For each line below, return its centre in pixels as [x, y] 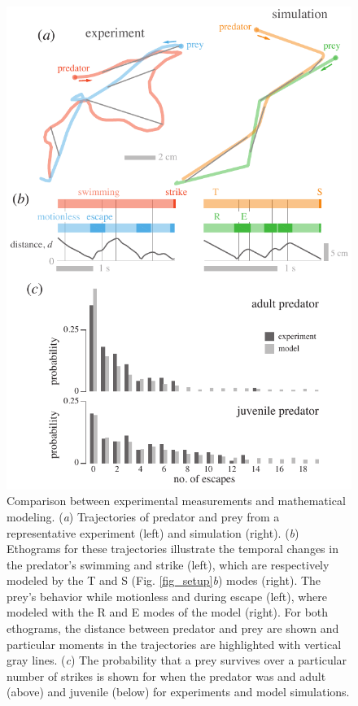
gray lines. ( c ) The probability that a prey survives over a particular [177, 660]
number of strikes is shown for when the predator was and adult [166, 675]
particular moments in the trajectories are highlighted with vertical [174, 644]
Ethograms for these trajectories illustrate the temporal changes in [172, 549]
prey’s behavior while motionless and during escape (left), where [167, 596]
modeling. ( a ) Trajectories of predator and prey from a [143, 516]
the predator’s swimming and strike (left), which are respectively [168, 564]
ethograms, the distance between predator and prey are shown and [173, 628]
